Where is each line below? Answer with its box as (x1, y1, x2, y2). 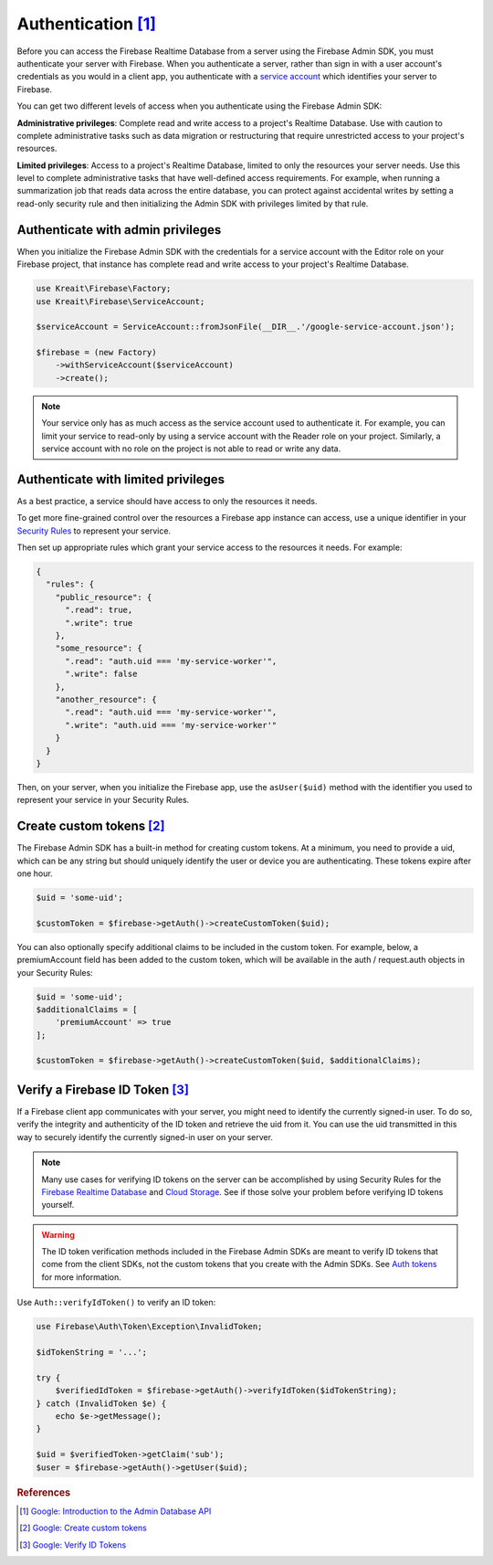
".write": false (65, 669, 138, 680)
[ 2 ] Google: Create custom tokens (19, 1522, 148, 1534)
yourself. (41, 1200, 75, 1211)
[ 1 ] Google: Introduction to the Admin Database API (19, 1506, 212, 1517)
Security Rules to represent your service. (16, 525, 172, 536)
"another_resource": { (55, 694, 157, 704)
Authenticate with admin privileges (16, 222, 222, 238)
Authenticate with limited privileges (16, 471, 226, 487)
